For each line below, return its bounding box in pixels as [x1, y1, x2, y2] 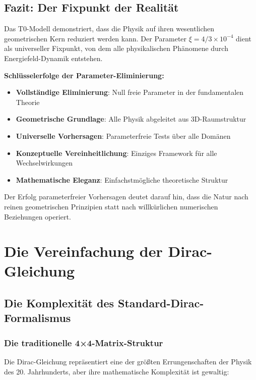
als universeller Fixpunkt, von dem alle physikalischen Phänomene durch [4, 43, 228, 53]
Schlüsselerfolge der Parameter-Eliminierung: [4, 70, 164, 80]
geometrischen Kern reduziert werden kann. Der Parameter [4, 33, 187, 43]
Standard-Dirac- [118, 295, 204, 311]
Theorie [16, 96, 40, 107]
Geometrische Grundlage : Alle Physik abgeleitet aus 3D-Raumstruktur [16, 114, 246, 124]
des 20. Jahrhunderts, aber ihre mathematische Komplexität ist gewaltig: [4, 366, 229, 376]
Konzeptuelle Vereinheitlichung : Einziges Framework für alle [16, 147, 217, 158]
